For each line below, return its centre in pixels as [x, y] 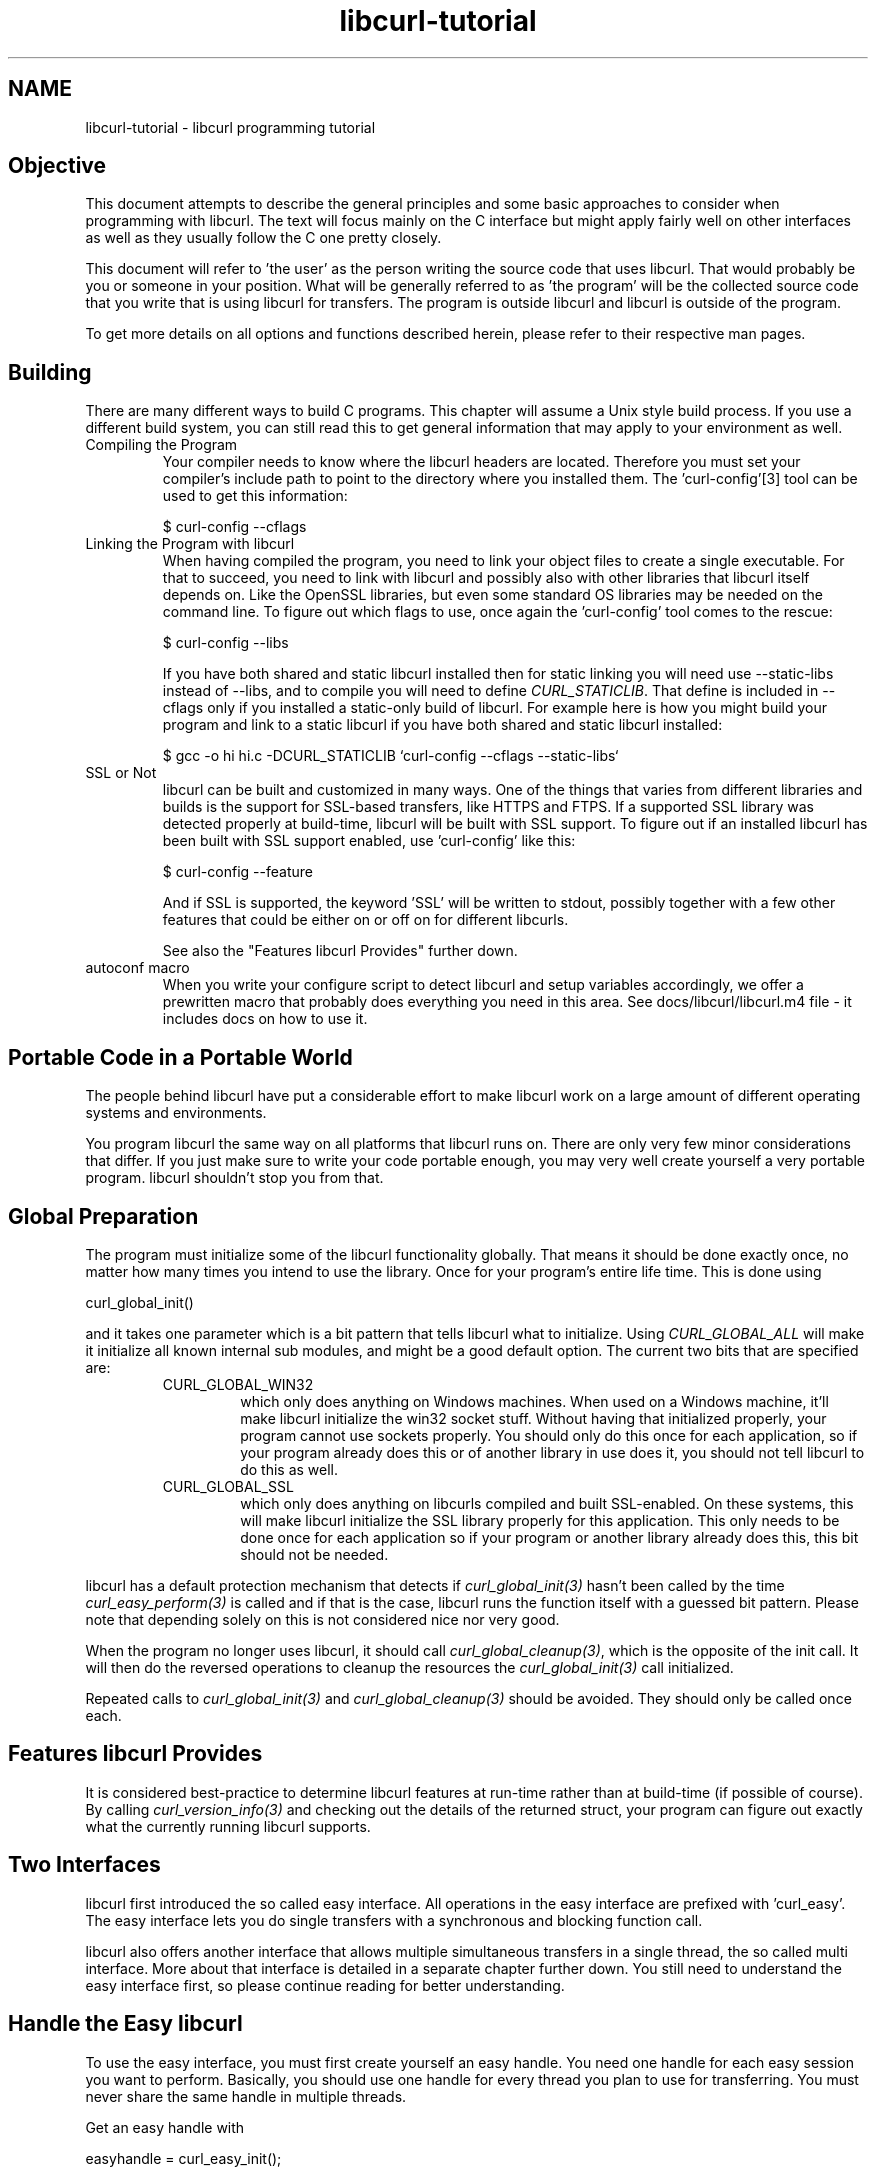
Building [50, 372]
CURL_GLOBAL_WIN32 [238, 1384]
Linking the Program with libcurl [190, 544]
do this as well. [289, 1469]
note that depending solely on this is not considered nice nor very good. [322, 1619]
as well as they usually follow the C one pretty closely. [263, 238]
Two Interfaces [84, 1865]
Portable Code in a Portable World [180, 1057]
